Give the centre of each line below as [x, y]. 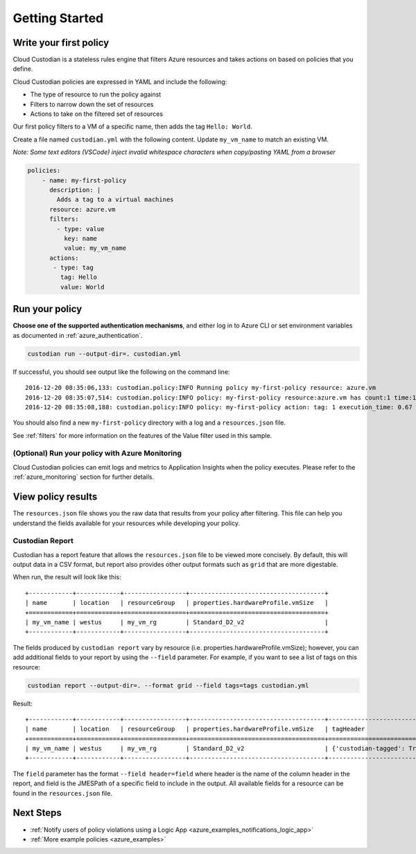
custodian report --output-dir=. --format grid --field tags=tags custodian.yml [168, 685]
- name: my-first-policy [84, 180]
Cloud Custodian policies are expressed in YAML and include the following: [120, 82]
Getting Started [58, 18]
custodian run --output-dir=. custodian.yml [104, 353]
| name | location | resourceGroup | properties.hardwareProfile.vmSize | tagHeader [195, 729]
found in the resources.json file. [62, 793]
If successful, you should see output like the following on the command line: [121, 372]
